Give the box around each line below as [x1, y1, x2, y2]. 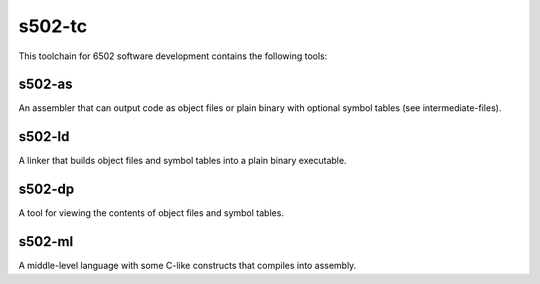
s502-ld [18, 128, 70, 145]
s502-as [18, 76, 73, 93]
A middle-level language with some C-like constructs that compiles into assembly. [18, 260, 357, 272]
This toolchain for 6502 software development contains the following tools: [18, 50, 328, 62]
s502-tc [18, 15, 88, 37]
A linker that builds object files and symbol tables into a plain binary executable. [18, 155, 347, 167]
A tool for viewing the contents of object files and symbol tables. [18, 207, 285, 219]
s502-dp [18, 181, 75, 198]
